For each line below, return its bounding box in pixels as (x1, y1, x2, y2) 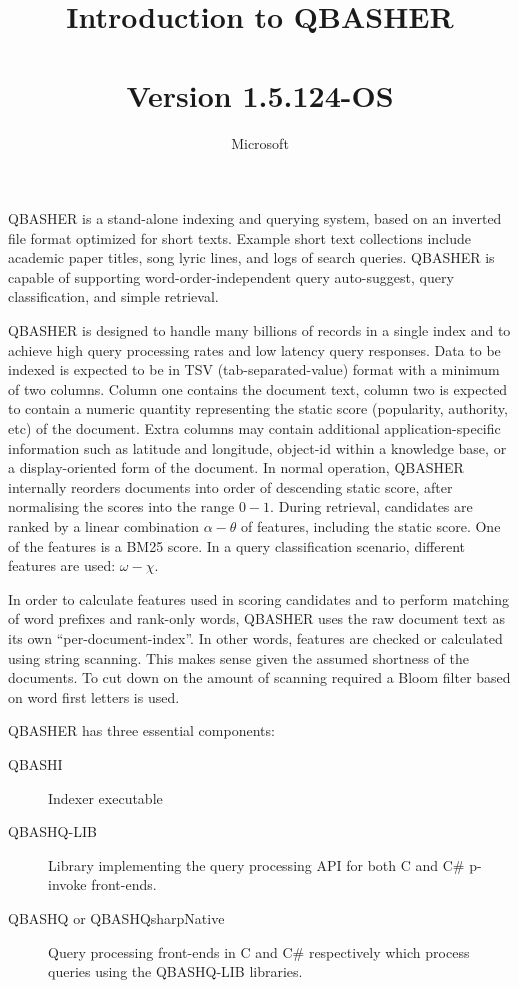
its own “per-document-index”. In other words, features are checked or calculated (8, 627, 503, 648)
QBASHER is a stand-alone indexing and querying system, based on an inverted (8, 208, 502, 229)
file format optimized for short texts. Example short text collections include (8, 227, 472, 248)
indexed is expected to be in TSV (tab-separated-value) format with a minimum (8, 359, 500, 380)
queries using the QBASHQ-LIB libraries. (48, 961, 303, 982)
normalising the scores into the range (8, 496, 235, 517)
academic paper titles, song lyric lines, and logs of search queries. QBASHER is (8, 247, 495, 268)
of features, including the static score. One (241, 516, 501, 536)
